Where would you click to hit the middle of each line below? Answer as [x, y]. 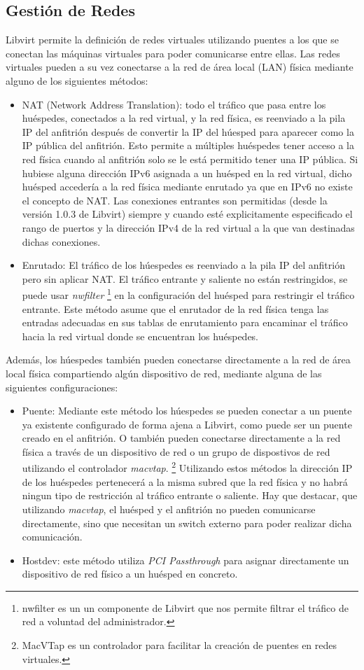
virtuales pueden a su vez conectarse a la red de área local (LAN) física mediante [180, 67]
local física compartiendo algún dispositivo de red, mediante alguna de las [164, 373]
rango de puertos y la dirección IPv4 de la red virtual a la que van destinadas [188, 227]
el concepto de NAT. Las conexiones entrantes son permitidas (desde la [175, 200]
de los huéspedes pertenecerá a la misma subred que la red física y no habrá [185, 481]
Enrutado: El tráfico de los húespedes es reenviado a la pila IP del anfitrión [183, 265]
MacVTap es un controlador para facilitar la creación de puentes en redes [180, 645]
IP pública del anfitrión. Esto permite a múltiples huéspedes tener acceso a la [188, 145]
